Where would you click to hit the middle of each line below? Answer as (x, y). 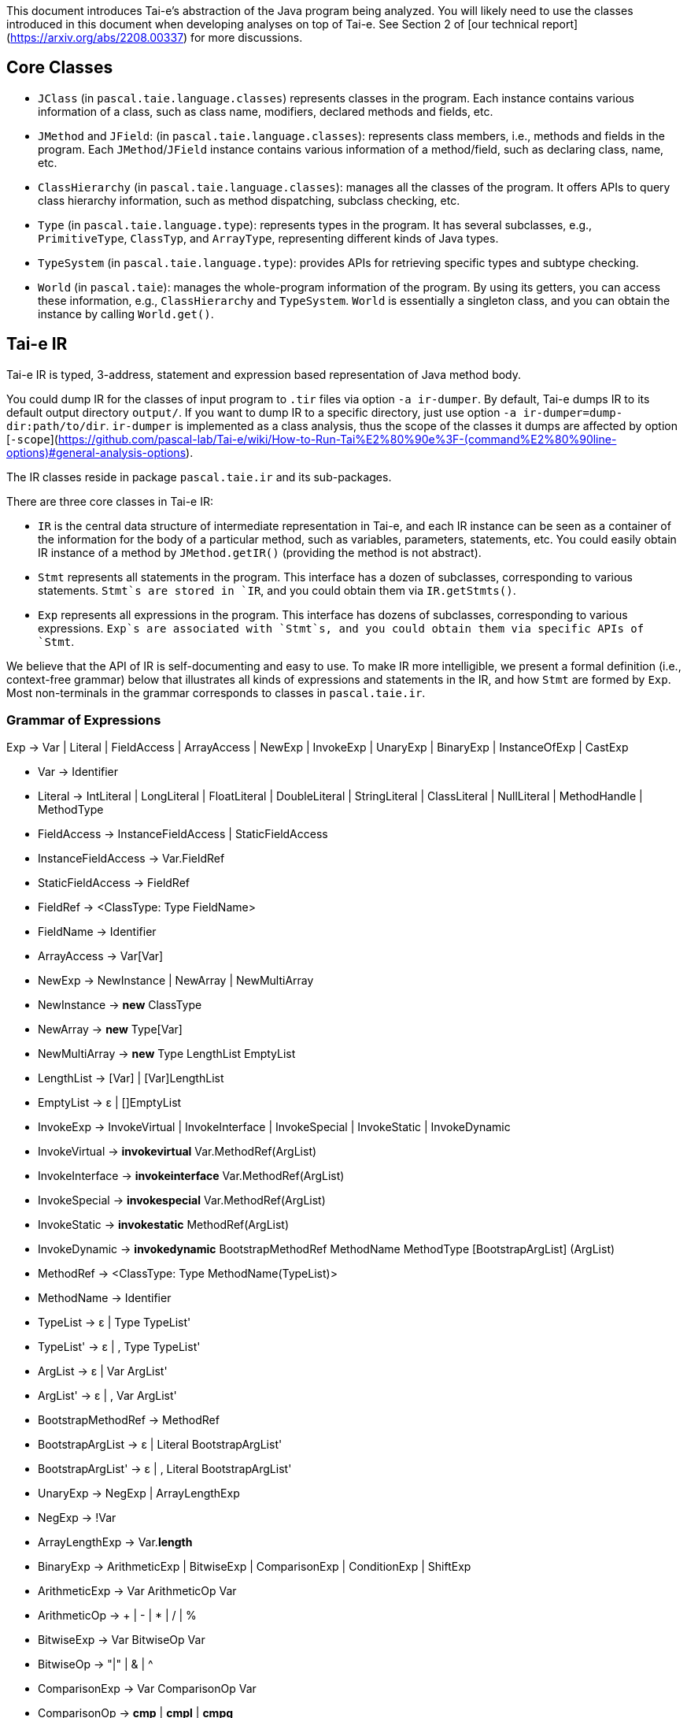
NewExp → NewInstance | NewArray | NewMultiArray (176, 981)
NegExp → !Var (77, 1518)
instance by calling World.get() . (126, 314)
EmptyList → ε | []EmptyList (110, 1103)
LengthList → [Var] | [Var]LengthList (131, 1078)
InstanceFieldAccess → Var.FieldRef (131, 859)
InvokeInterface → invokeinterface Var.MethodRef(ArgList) (191, 1176)
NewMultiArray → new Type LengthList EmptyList (167, 1054)
